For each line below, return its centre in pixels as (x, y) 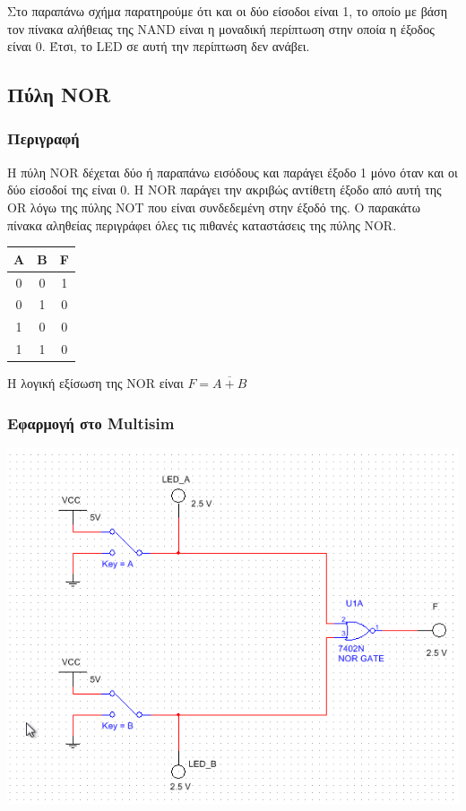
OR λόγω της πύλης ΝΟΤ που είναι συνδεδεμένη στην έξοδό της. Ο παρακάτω (214, 207)
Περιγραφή (43, 138)
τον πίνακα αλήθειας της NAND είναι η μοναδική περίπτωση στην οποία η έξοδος (221, 28)
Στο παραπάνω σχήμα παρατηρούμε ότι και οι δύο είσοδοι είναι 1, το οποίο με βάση (227, 11)
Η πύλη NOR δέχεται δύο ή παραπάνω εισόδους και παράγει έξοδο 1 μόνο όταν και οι (233, 172)
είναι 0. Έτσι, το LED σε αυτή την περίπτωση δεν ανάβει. (159, 46)
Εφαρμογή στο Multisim (91, 423)
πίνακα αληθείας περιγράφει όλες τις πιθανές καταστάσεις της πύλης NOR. (202, 224)
